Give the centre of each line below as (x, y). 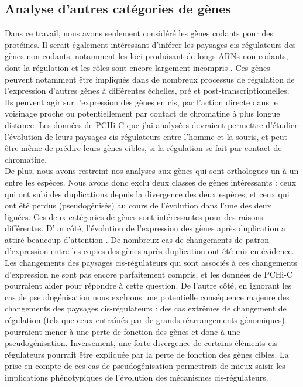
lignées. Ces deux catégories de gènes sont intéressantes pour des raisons (134, 216)
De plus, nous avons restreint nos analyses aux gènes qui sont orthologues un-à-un (152, 171)
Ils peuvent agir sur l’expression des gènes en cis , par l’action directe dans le (141, 102)
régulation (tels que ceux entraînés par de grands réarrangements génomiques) (145, 320)
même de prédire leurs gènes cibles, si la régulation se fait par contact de (151, 148)
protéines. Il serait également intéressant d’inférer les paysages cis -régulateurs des (150, 44)
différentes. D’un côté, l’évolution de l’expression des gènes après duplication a (145, 228)
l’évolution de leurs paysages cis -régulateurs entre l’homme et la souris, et (137, 136)
